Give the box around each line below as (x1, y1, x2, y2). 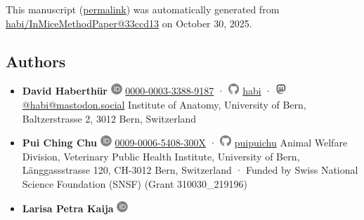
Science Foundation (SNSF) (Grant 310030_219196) (22, 176, 248, 191)
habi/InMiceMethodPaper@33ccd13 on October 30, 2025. (6, 15, 252, 30)
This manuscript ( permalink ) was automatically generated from (6, 2, 280, 16)
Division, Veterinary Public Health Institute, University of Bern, (22, 149, 300, 163)
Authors (6, 50, 66, 71)
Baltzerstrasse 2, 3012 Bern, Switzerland (22, 111, 197, 125)
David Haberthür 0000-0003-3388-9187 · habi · (22, 83, 273, 98)
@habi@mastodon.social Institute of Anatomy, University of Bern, (22, 97, 306, 111)
